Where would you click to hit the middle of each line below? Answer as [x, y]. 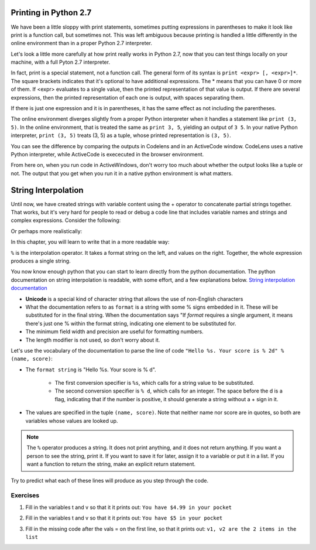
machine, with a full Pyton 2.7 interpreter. [61, 62]
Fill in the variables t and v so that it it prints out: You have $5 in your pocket [124, 518]
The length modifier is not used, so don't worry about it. [93, 340]
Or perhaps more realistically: [47, 231]
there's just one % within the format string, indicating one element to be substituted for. [131, 323]
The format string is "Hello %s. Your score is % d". [91, 370]
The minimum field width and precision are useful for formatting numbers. [115, 332]
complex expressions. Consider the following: [66, 220]
